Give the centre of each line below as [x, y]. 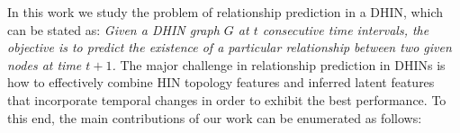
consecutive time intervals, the [346, 29]
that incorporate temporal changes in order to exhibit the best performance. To [227, 99]
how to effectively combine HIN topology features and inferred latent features [221, 82]
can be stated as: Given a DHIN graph [113, 29]
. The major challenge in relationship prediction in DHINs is [279, 64]
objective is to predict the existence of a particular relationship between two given [230, 47]
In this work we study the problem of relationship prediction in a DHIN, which [225, 12]
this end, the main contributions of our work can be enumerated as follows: [215, 117]
